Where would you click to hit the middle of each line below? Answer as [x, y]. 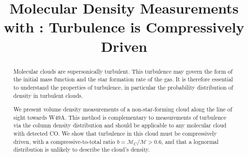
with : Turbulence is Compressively [124, 27]
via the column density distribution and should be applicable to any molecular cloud [120, 125]
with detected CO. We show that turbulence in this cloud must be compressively [115, 133]
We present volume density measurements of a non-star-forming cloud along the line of [123, 109]
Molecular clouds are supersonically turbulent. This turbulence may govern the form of [123, 71]
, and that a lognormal [190, 141]
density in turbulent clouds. [48, 95]
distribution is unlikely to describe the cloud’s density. [82, 149]
